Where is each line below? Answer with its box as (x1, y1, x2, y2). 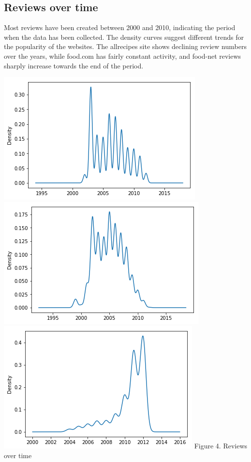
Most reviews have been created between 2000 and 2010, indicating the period (4, 22, 236, 33)
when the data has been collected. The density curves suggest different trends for (4, 32, 244, 42)
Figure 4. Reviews (194, 441, 248, 451)
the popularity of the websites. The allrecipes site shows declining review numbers (4, 41, 247, 51)
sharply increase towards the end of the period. (4, 60, 144, 70)
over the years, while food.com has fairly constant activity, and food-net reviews (4, 50, 241, 61)
